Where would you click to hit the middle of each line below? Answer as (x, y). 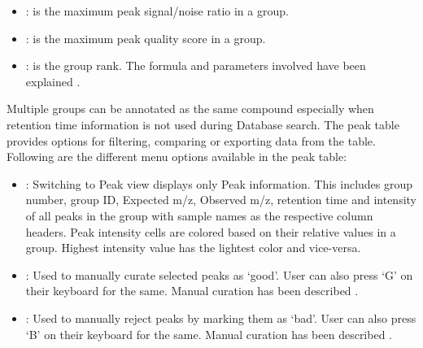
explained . (53, 81)
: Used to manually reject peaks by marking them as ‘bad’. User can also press (221, 318)
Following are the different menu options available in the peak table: (177, 157)
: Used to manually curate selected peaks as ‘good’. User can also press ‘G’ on (219, 274)
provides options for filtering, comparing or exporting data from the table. (191, 140)
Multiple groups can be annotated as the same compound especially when (190, 109)
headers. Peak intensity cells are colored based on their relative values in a (211, 231)
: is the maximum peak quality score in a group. (146, 38)
